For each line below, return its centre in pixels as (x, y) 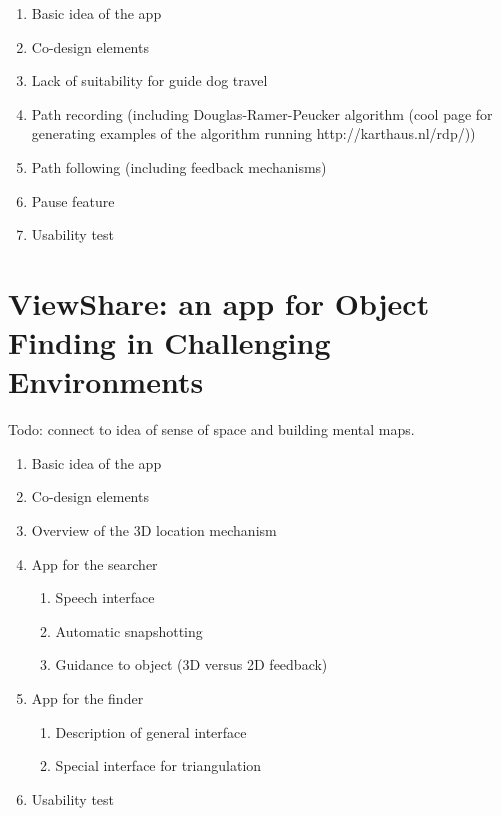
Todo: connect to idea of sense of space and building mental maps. (211, 429)
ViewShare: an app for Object (219, 302)
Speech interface (105, 597)
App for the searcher (94, 563)
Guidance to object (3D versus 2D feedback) (191, 664)
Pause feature (73, 200)
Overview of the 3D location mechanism (154, 530)
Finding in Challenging (169, 342)
